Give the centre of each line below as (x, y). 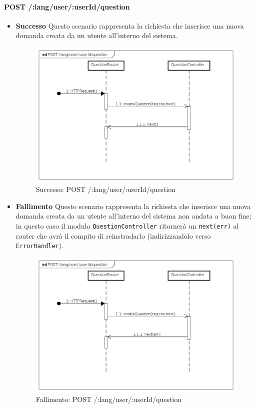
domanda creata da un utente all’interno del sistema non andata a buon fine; (133, 216)
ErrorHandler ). (40, 245)
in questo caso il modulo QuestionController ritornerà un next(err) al (127, 225)
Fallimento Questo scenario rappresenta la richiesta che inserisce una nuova (133, 206)
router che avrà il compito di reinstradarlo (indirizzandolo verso (113, 235)
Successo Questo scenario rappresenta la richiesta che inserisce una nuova (130, 25)
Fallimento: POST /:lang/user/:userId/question (109, 399)
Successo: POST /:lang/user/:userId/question (105, 189)
